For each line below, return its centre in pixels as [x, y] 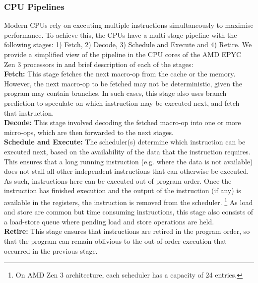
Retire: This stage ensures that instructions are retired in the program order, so [127, 231]
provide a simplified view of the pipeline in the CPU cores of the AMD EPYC [123, 54]
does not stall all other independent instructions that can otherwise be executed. [127, 171]
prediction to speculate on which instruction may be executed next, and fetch [122, 103]
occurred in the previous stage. [51, 250]
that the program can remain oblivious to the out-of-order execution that [115, 241]
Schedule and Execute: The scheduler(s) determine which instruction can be [125, 142]
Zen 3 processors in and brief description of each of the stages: [99, 64]
